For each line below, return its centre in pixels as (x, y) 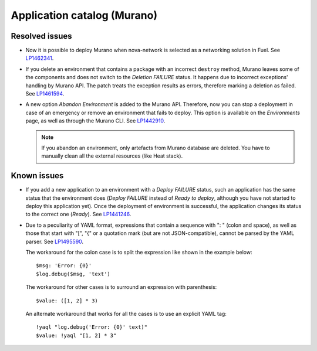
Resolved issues (42, 36)
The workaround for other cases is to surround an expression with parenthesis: (121, 287)
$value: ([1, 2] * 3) (67, 301)
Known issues (37, 176)
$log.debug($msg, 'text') (73, 274)
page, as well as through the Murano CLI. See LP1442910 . (95, 121)
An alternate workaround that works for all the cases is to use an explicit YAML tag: (126, 313)
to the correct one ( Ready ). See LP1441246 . (78, 214)
